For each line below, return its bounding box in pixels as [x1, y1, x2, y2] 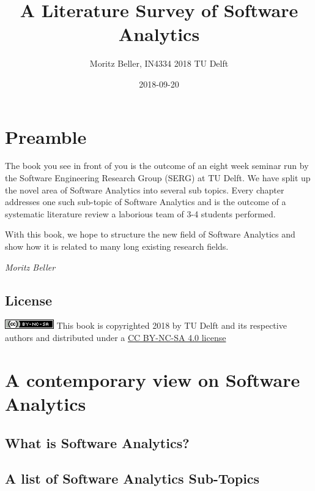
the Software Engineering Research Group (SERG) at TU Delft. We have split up [5, 171, 311, 184]
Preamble [5, 124, 87, 149]
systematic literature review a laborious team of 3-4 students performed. [5, 207, 276, 220]
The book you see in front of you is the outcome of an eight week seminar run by [5, 159, 309, 172]
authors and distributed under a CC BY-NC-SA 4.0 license [5, 331, 226, 343]
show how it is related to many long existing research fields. [5, 240, 229, 252]
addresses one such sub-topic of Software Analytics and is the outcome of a [5, 195, 286, 208]
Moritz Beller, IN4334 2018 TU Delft [89, 57, 229, 70]
